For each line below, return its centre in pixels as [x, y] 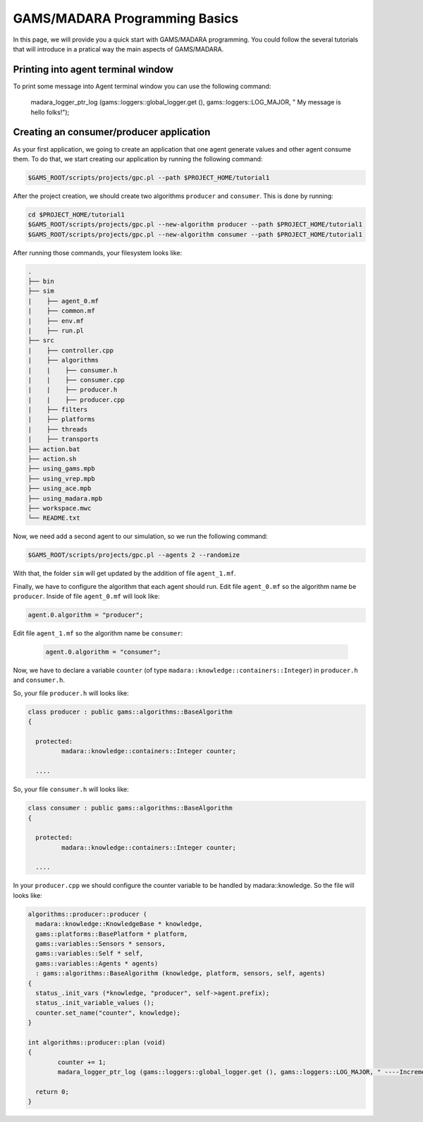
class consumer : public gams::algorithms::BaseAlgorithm [130, 808]
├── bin [41, 281]
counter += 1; [82, 1062]
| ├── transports [63, 439]
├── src [41, 341]
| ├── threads [58, 429]
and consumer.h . [39, 680]
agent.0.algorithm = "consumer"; [103, 652]
